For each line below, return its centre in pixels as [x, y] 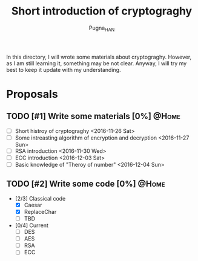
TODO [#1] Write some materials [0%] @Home [93, 116]
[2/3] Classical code [40, 198]
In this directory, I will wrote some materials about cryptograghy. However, [99, 57]
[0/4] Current [31, 225]
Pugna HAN [102, 28]
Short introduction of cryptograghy [102, 11]
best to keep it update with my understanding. [64, 69]
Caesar [33, 205]
